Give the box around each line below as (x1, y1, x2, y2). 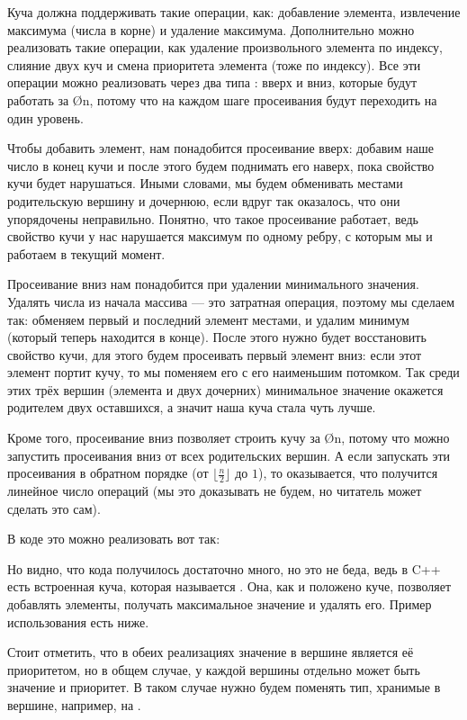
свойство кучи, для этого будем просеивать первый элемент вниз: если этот (7, 345, 422, 364)
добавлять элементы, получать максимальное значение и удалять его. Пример (7, 595, 432, 614)
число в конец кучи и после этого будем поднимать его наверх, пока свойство (7, 156, 435, 175)
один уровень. (7, 108, 84, 127)
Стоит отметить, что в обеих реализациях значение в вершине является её (7, 643, 414, 661)
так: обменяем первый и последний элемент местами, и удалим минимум (7, 310, 409, 328)
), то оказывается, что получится (257, 463, 438, 482)
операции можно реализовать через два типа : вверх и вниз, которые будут (7, 73, 418, 92)
